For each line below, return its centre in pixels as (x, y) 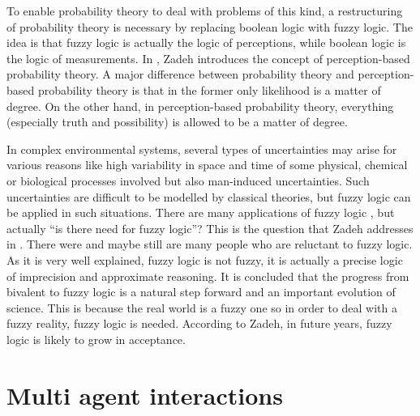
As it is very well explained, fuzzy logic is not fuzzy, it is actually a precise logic (205, 259)
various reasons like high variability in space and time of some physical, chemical (207, 165)
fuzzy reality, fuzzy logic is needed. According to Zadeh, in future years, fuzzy (199, 323)
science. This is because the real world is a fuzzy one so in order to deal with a (202, 307)
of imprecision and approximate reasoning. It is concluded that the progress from (208, 276)
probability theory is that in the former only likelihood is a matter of (209, 89)
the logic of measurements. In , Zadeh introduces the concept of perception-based (208, 58)
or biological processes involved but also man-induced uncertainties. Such (188, 180)
